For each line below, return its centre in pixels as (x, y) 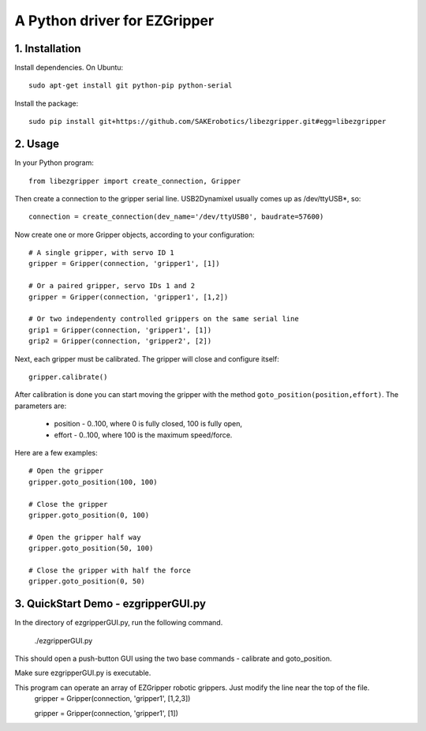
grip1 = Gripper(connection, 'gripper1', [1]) (120, 330)
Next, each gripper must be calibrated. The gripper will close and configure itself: (147, 358)
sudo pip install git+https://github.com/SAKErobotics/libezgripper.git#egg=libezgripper (207, 122)
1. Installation (48, 49)
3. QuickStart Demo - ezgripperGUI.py (110, 604)
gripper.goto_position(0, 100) (89, 515)
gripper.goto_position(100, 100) (93, 482)
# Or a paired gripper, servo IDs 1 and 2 (112, 286)
